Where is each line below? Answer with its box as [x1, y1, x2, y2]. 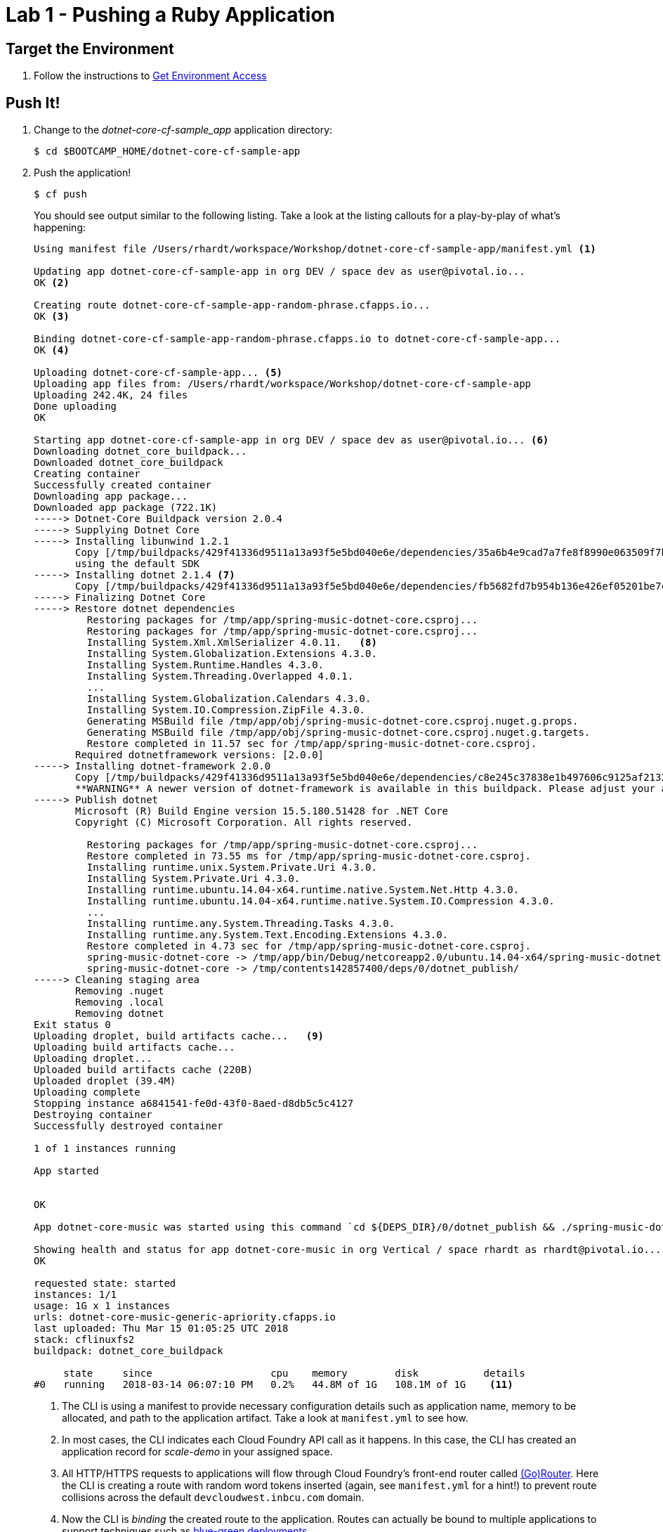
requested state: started [34, 1278, 176, 1290]
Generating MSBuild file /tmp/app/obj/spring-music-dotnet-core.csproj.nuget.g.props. [86, 715, 579, 727]
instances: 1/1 [34, 1289, 117, 1301]
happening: [34, 221, 86, 234]
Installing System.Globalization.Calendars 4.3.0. [86, 693, 372, 705]
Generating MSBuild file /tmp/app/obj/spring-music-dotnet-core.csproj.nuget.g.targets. [86, 727, 591, 739]
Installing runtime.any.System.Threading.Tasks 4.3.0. [86, 918, 395, 930]
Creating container [34, 468, 140, 480]
